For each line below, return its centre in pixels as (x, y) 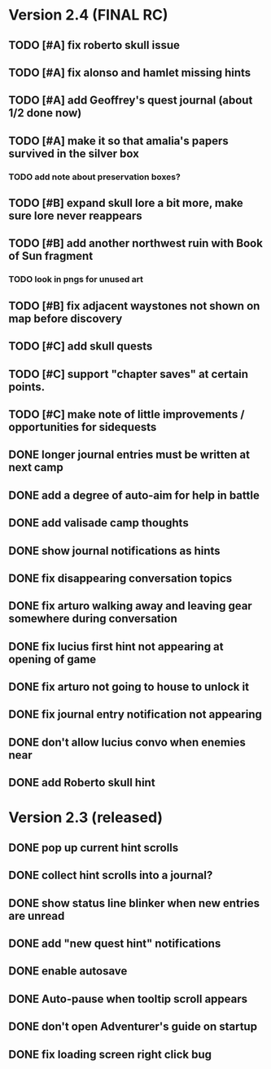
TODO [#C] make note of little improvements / (127, 414)
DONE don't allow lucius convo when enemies (127, 742)
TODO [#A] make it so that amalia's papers (119, 141)
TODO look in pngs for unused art (76, 279)
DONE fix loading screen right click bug (110, 1054)
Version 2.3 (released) (86, 818)
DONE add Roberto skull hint (82, 783)
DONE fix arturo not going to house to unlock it (129, 687)
